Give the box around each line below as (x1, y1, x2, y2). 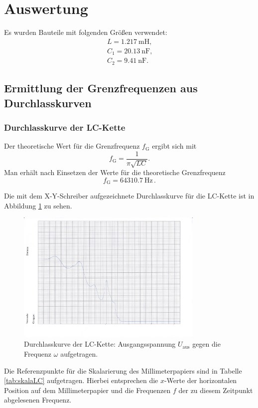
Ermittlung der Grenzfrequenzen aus (4, 80, 198, 96)
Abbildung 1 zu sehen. (4, 200, 72, 210)
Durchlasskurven (4, 95, 92, 110)
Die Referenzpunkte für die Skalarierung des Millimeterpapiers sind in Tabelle (4, 365, 242, 376)
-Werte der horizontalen (164, 375, 237, 386)
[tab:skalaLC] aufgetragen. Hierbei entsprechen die (4, 375, 158, 386)
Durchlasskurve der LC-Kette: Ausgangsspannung (24, 339, 176, 349)
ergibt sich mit (152, 141, 197, 151)
